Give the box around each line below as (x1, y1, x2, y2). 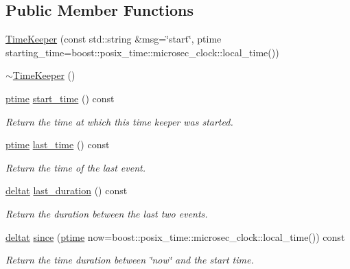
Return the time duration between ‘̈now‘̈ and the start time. (5, 253, 254, 267)
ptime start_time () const (5, 91, 115, 105)
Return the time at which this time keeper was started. (5, 114, 233, 128)
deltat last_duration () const (5, 183, 128, 198)
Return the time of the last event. (5, 160, 145, 174)
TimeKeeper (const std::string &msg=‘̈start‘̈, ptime (5, 32, 222, 46)
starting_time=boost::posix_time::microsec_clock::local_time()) (5, 45, 279, 59)
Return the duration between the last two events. (5, 206, 208, 220)
